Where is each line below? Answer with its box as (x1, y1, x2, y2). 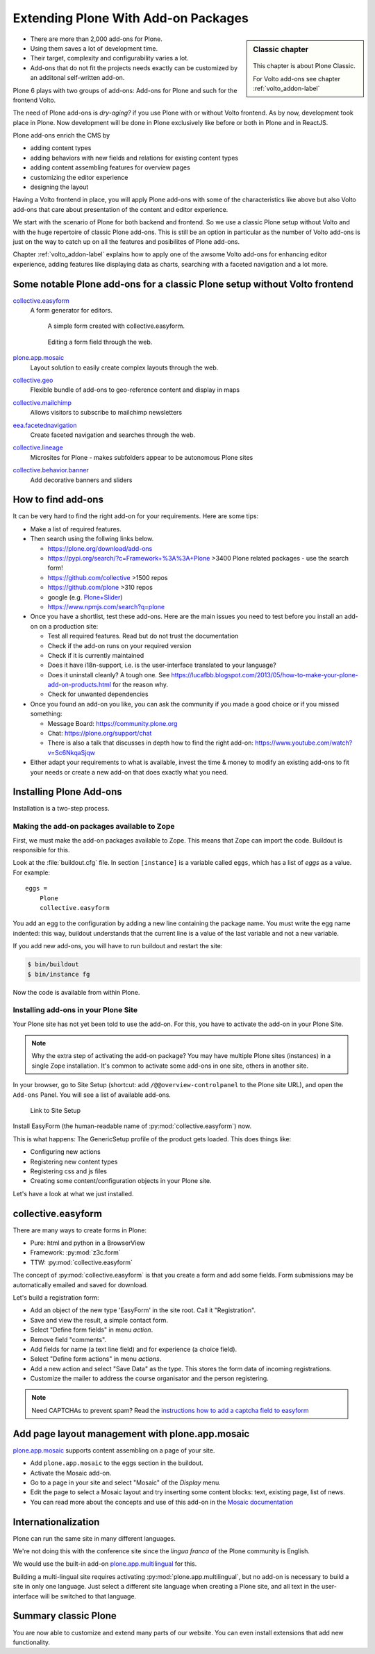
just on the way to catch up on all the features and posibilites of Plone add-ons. (12, 237, 240, 246)
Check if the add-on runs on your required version (47, 641, 192, 650)
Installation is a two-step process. (12, 804, 110, 813)
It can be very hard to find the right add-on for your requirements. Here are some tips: (12, 512, 259, 520)
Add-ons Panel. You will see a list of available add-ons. (12, 1091, 172, 1099)
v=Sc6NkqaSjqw (47, 748, 95, 756)
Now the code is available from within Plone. (12, 988, 140, 996)
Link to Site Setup (30, 1106, 81, 1114)
